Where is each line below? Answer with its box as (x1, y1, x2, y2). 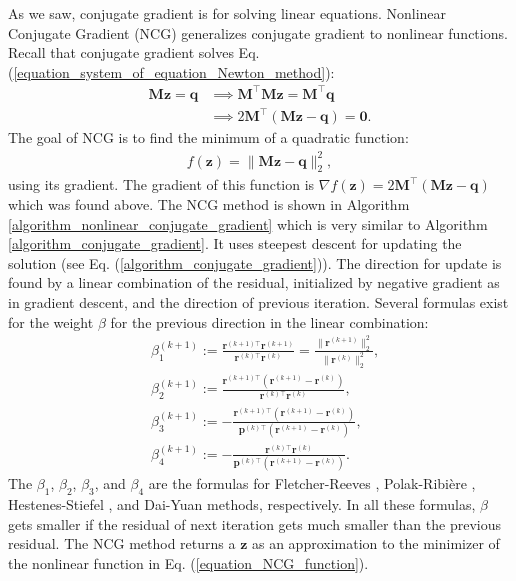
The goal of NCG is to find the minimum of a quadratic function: (8, 127, 409, 148)
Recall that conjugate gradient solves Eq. (8, 42, 260, 63)
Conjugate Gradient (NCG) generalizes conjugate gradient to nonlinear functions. (8, 22, 508, 43)
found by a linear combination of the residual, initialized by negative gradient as (8, 272, 500, 293)
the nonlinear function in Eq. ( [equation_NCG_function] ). (8, 552, 369, 573)
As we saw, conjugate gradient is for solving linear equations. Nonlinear (8, 3, 447, 23)
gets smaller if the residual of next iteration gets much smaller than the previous (8, 513, 501, 534)
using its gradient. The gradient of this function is (8, 174, 315, 195)
